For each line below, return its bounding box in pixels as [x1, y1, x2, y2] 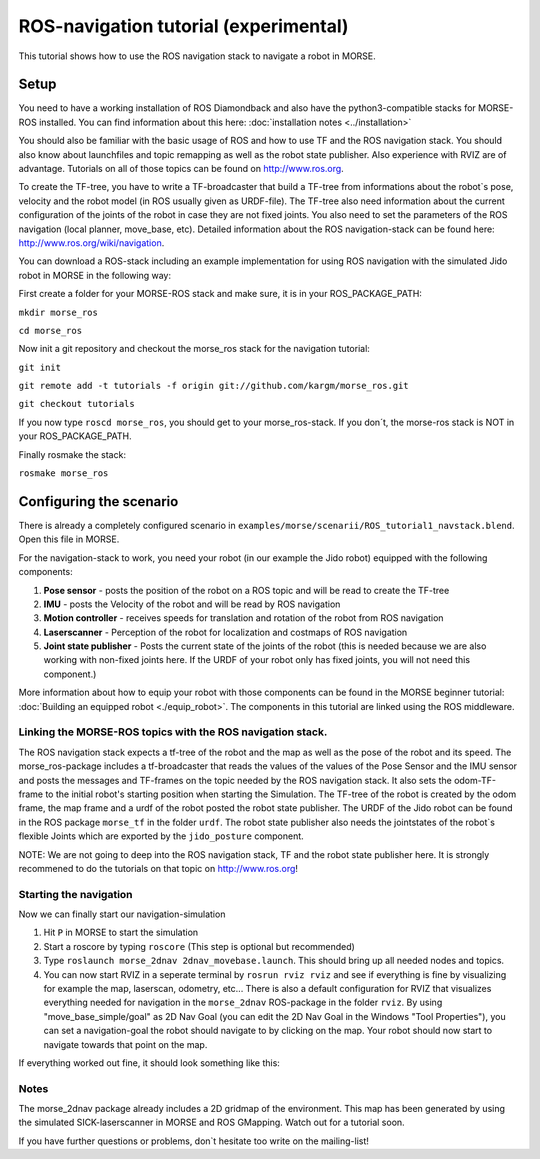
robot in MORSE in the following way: [18, 269, 172, 281]
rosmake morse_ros [18, 468, 109, 479]
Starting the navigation [18, 887, 134, 901]
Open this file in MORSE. [18, 533, 120, 545]
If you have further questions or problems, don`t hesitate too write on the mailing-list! [18, 1135, 370, 1147]
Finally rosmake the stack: [18, 448, 127, 460]
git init [18, 361, 62, 373]
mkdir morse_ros [18, 306, 99, 318]
